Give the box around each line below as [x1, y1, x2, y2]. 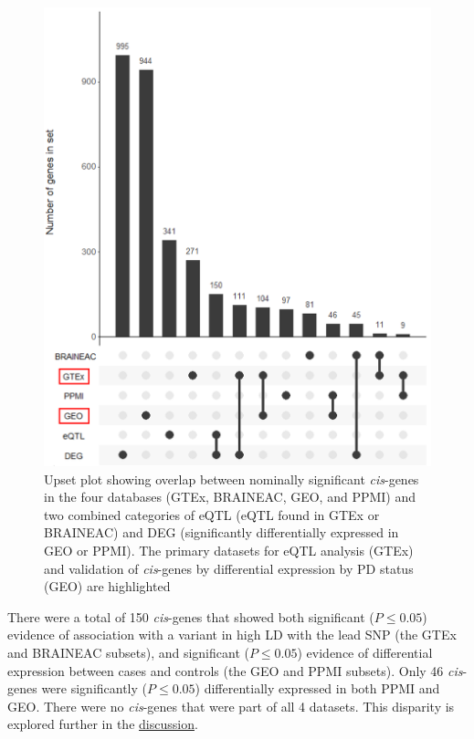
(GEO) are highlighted [44, 577, 171, 596]
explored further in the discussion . [7, 714, 198, 734]
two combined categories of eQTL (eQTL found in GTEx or [44, 505, 380, 524]
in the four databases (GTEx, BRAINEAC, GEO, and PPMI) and [44, 487, 416, 506]
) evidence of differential [297, 643, 433, 662]
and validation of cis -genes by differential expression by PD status [44, 558, 414, 578]
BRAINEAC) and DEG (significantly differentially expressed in [44, 523, 399, 542]
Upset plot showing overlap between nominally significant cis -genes [44, 469, 419, 488]
